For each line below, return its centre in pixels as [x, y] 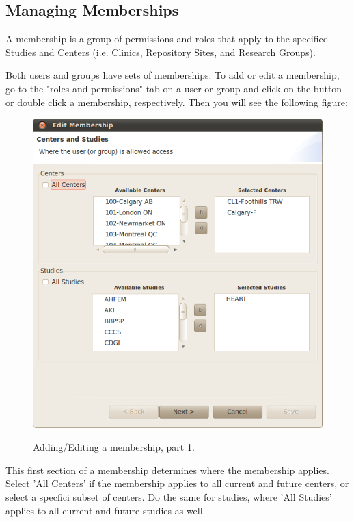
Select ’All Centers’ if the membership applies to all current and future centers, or [177, 483]
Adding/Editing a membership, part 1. [114, 447]
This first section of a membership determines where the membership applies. [167, 470]
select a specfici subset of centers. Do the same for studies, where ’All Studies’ [169, 497]
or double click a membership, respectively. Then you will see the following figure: [177, 102]
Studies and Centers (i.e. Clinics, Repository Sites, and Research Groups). [161, 52]
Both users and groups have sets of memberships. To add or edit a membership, [173, 75]
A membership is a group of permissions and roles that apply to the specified [167, 39]
